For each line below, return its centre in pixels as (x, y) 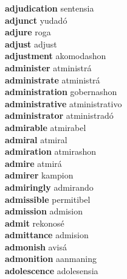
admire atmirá (33, 163)
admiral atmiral (36, 139)
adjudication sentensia (50, 8)
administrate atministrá (53, 79)
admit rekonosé (35, 223)
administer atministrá (48, 67)
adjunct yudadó (36, 20)
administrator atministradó (59, 115)
